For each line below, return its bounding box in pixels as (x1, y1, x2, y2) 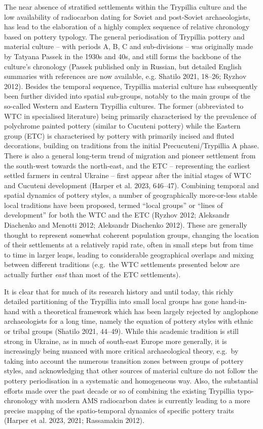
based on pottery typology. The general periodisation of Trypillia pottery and (4, 31, 245, 41)
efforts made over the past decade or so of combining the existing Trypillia (4, 385, 235, 396)
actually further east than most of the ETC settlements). (4, 269, 181, 280)
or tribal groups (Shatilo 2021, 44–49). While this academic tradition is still (4, 326, 239, 336)
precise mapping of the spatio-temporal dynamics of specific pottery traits (4, 405, 234, 415)
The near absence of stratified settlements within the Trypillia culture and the (4, 2, 247, 12)
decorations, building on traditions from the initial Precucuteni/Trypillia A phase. (4, 140, 259, 151)
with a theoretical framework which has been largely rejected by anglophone (22, 306, 258, 316)
